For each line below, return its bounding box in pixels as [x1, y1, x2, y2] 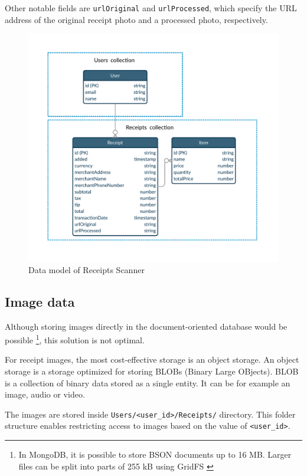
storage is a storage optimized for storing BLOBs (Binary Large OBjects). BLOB [5, 365, 299, 377]
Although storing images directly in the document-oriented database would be [5, 320, 288, 332]
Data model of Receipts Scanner [28, 263, 145, 275]
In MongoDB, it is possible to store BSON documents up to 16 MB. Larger [18, 448, 292, 461]
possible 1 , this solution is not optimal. [5, 332, 145, 346]
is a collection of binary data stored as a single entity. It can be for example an [5, 376, 290, 389]
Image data [5, 292, 75, 310]
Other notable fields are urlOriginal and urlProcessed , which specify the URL [5, 2, 297, 14]
